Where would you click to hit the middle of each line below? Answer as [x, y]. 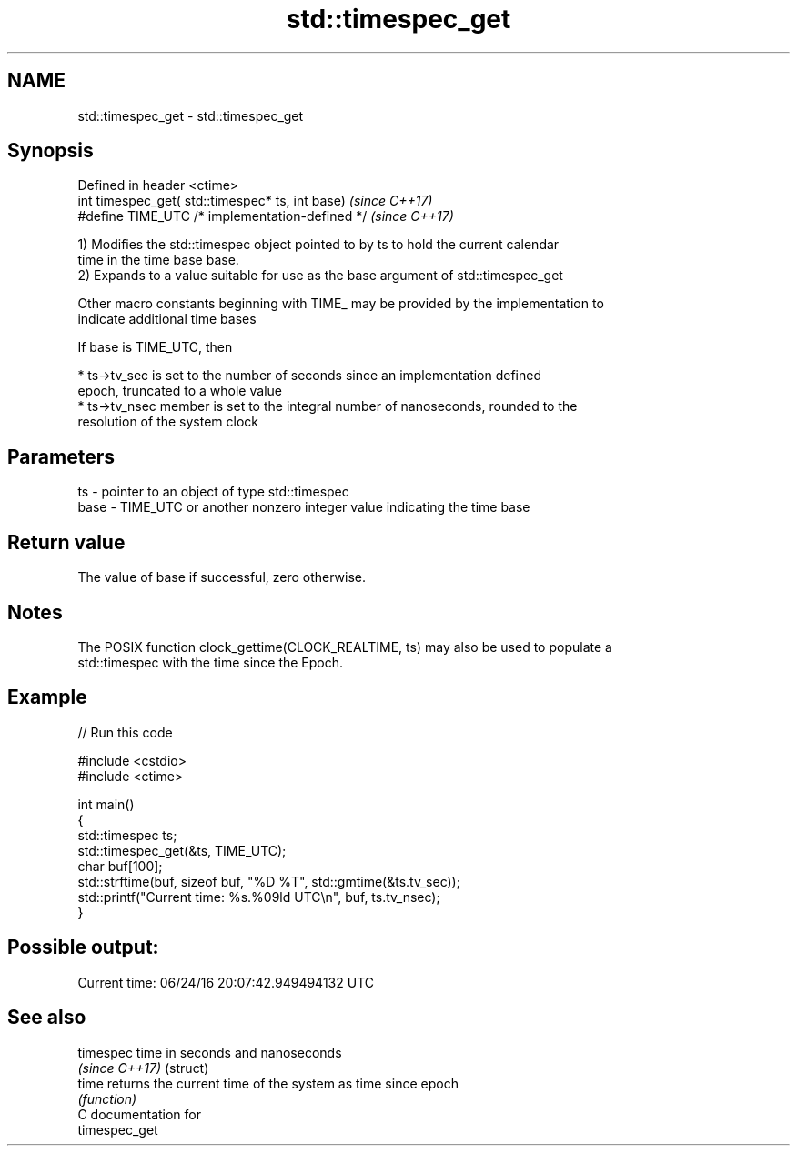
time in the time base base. [158, 260]
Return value [66, 542]
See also [47, 1018]
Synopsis [50, 151]
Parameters [61, 456]
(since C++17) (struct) [143, 1068]
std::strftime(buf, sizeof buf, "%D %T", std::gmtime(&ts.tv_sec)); [269, 881]
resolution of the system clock [168, 422]
